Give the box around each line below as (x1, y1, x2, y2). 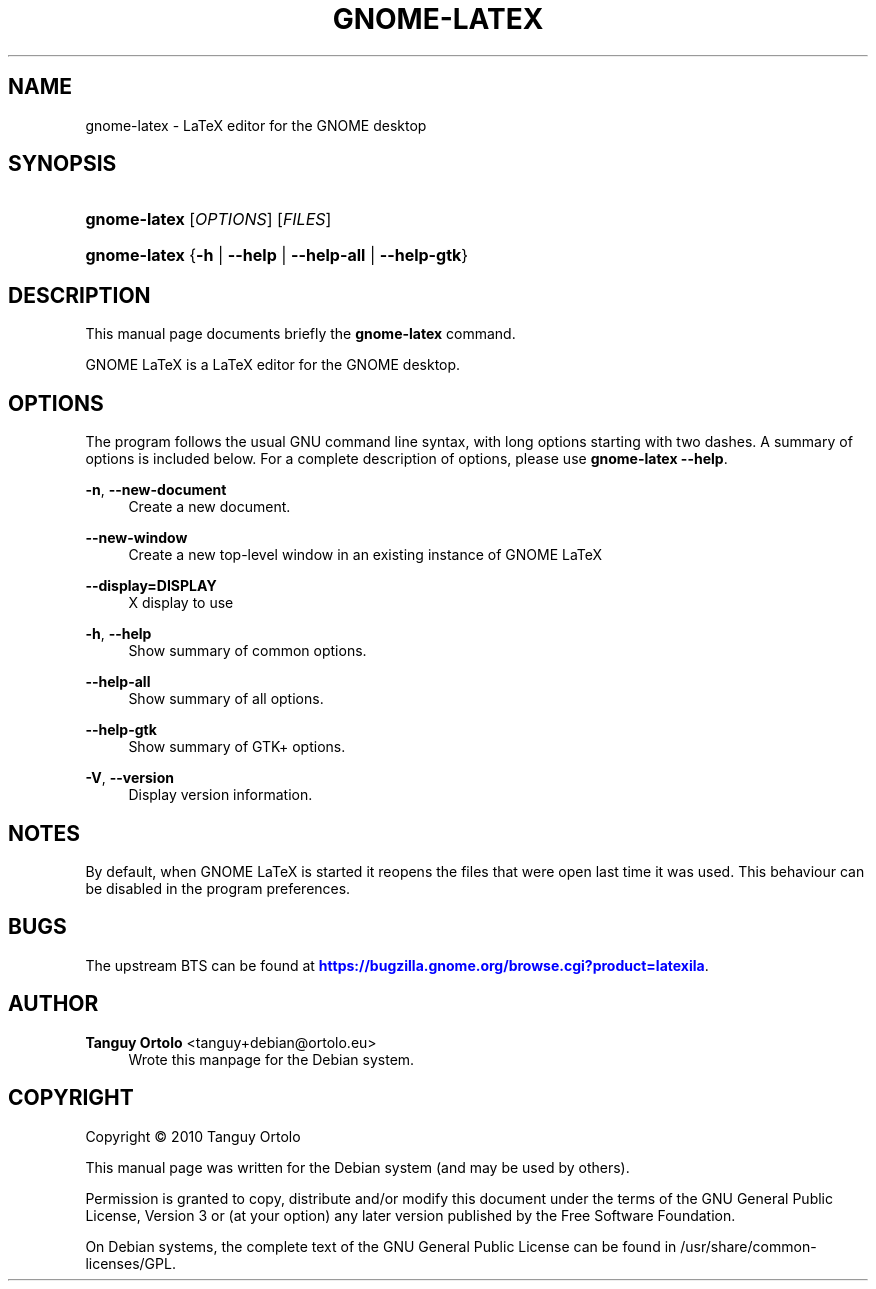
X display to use (128, 594, 234, 612)
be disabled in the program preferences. (85, 879, 351, 897)
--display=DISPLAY (85, 577, 217, 595)
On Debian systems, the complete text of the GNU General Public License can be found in (85, 1237, 677, 1255)
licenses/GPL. (85, 1254, 176, 1272)
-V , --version (85, 769, 174, 787)
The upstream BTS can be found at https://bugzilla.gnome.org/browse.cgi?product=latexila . (85, 956, 709, 974)
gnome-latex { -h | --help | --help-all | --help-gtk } (85, 245, 469, 266)
